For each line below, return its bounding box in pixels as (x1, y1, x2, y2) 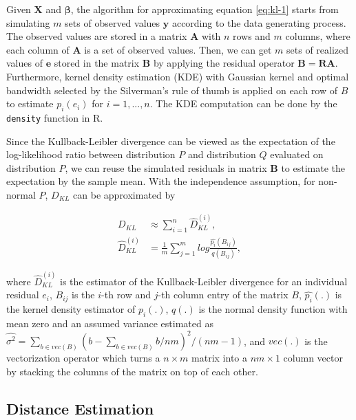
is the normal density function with (198, 302, 348, 316)
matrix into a (191, 351, 248, 364)
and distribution (187, 147, 256, 162)
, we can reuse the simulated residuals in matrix (65, 160, 267, 175)
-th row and (101, 287, 151, 302)
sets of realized (286, 42, 349, 56)
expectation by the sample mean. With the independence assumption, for (6, 174, 315, 188)
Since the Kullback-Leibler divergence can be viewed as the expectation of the (6, 133, 335, 148)
